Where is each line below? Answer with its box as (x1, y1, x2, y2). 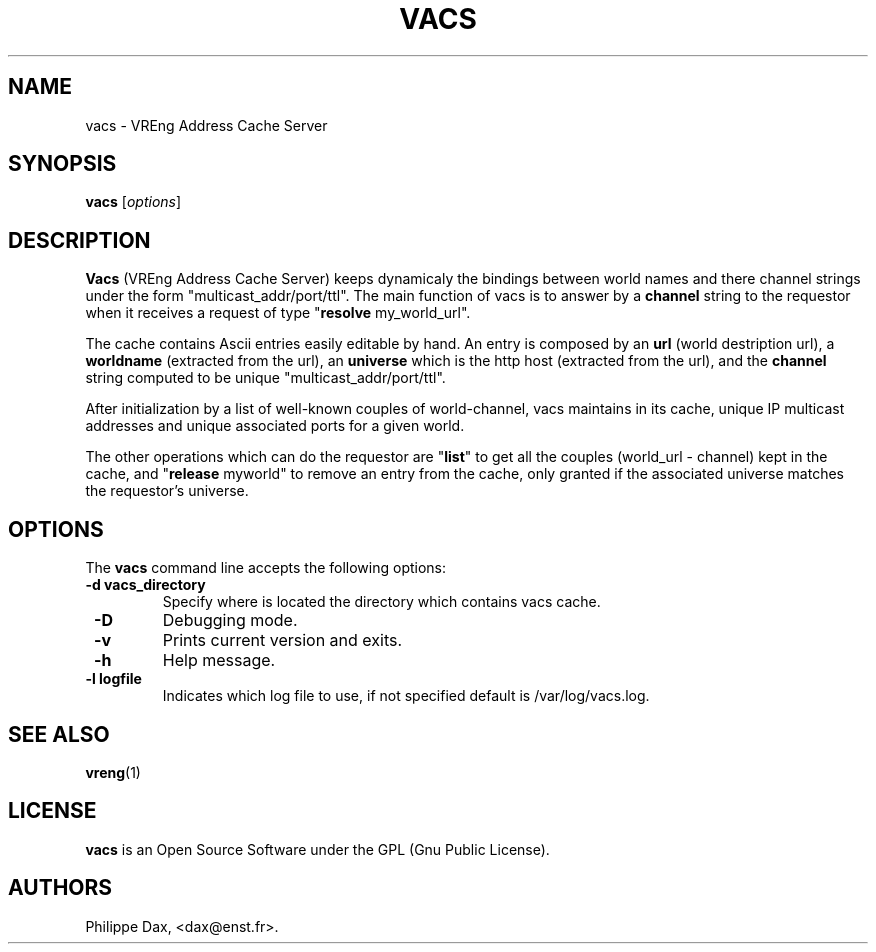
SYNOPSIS (8, 151, 117, 177)
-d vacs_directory (85, 576, 206, 594)
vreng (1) (85, 763, 141, 781)
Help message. (162, 650, 276, 671)
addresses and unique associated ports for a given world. (85, 417, 465, 435)
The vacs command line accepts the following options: (85, 559, 447, 577)
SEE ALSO (8, 721, 110, 747)
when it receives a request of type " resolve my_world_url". (85, 304, 471, 322)
